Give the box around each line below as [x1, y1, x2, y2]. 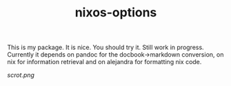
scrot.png [7, 71, 34, 79]
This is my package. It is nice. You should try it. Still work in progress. [7, 43, 205, 52]
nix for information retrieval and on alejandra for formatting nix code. [7, 58, 202, 66]
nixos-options [74, 5, 157, 20]
